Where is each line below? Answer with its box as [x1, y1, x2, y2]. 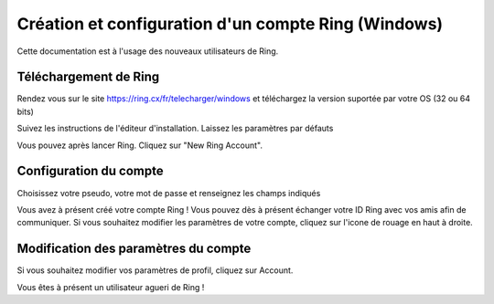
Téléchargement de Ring [16, 69, 160, 85]
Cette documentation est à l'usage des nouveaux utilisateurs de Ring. [16, 46, 279, 57]
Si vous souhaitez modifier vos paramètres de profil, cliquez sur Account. [16, 265, 294, 276]
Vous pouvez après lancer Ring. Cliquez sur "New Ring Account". [16, 140, 263, 151]
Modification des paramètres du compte [16, 241, 252, 257]
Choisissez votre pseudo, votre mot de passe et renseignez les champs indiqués [16, 187, 321, 198]
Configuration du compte [16, 163, 164, 179]
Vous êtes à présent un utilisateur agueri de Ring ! [16, 281, 205, 292]
